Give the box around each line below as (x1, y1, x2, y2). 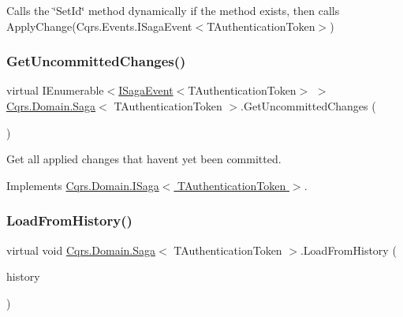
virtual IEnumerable (6, 82, 104, 99)
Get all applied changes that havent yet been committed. (6, 151, 282, 167)
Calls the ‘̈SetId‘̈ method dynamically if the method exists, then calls (6, 2, 340, 18)
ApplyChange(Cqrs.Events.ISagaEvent (6, 17, 192, 34)
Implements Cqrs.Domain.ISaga (6, 177, 159, 193)
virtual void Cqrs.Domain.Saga (6, 241, 156, 258)
